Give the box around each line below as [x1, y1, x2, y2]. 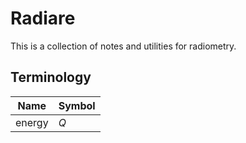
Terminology [10, 69, 92, 86]
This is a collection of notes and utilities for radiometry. [10, 40, 237, 52]
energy [15, 115, 49, 129]
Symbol [58, 98, 96, 112]
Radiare [10, 7, 76, 30]
